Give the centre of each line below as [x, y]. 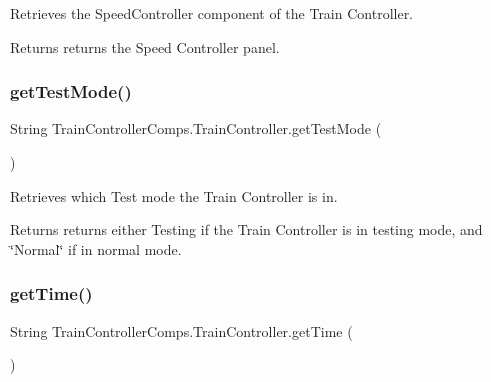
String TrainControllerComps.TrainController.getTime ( [181, 330]
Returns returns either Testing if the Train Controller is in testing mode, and [246, 229]
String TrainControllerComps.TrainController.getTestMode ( [196, 128]
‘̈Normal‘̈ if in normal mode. [96, 248]
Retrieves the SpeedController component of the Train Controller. [212, 13]
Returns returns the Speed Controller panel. [145, 46]
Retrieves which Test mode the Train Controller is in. [174, 195]
